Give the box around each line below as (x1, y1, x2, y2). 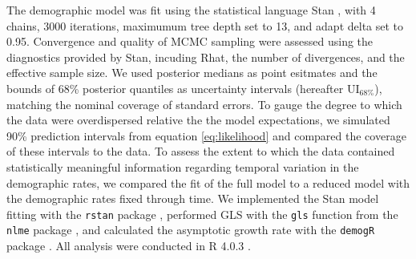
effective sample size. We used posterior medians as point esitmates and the (6, 64, 378, 81)
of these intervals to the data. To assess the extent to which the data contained (6, 143, 395, 160)
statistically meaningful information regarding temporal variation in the (6, 158, 359, 175)
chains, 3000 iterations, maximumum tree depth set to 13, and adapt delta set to (6, 17, 404, 34)
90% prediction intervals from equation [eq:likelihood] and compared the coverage (6, 127, 406, 144)
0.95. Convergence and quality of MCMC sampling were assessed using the (6, 33, 374, 50)
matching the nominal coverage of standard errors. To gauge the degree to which (6, 95, 402, 112)
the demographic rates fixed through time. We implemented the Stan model (6, 190, 379, 207)
